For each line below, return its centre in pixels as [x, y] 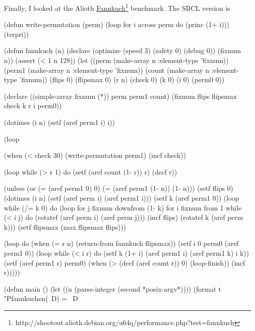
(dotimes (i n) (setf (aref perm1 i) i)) [60, 122]
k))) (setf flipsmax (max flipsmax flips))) [65, 226]
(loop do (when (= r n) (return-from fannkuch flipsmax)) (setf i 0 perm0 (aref [121, 243]
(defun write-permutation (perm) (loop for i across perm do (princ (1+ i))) [117, 24]
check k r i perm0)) [33, 105]
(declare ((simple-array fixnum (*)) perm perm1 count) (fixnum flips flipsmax [120, 96]
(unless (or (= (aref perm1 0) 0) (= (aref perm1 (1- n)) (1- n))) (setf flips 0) [119, 188]
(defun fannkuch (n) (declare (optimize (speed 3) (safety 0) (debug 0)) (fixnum [123, 50]
